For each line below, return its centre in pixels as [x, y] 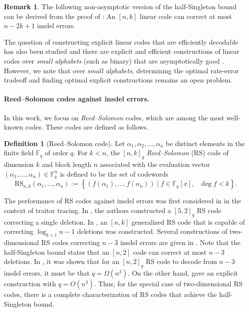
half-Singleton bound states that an [57, 252]
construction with [30, 283]
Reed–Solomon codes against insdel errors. [77, 99]
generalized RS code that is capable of [188, 222]
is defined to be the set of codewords [114, 173]
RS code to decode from [181, 261]
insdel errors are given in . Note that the [180, 242]
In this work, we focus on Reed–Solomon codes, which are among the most [114, 117]
